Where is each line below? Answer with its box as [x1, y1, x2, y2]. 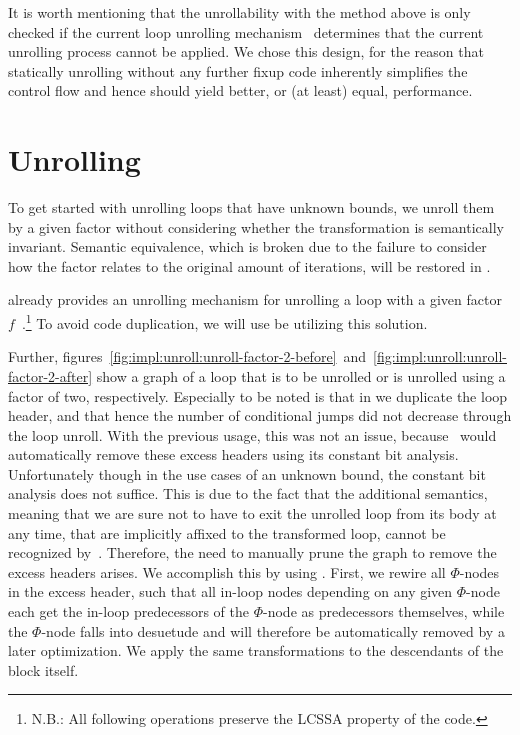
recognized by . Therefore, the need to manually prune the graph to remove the [8, 542, 497, 563]
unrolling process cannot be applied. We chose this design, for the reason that [8, 41, 484, 62]
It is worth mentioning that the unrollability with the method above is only [8, 2, 471, 22]
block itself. [8, 659, 79, 680]
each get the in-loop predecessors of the [8, 601, 249, 622]
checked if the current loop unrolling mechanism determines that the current [8, 21, 484, 42]
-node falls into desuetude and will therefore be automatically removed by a [41, 620, 505, 641]
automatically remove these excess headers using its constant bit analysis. [8, 444, 459, 465]
